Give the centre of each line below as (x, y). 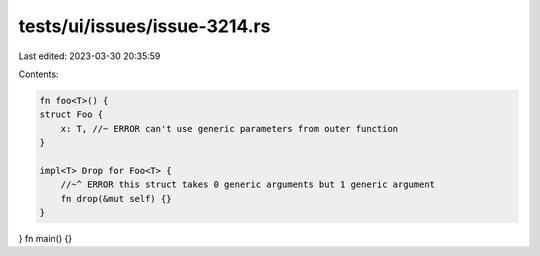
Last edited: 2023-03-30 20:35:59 (89, 56)
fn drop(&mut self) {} (116, 198)
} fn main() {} (45, 239)
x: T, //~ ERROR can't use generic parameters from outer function (229, 128)
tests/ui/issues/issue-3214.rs (144, 26)
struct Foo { (71, 114)
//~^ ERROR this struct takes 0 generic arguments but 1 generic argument (247, 184)
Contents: (38, 74)
